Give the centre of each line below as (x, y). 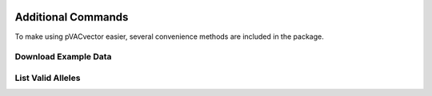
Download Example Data (63, 57)
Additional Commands (72, 17)
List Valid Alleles (48, 78)
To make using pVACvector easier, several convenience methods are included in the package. (169, 36)
